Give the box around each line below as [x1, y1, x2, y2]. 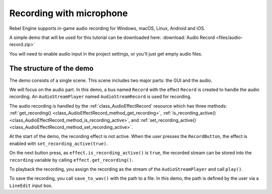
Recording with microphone [9, 8, 128, 19]
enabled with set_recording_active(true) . [9, 140, 108, 147]
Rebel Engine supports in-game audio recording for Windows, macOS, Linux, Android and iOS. [9, 25, 206, 31]
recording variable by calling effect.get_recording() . [9, 157, 133, 163]
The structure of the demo [9, 64, 94, 73]
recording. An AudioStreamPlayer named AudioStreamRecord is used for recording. [9, 93, 191, 100]
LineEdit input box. [9, 182, 53, 188]
